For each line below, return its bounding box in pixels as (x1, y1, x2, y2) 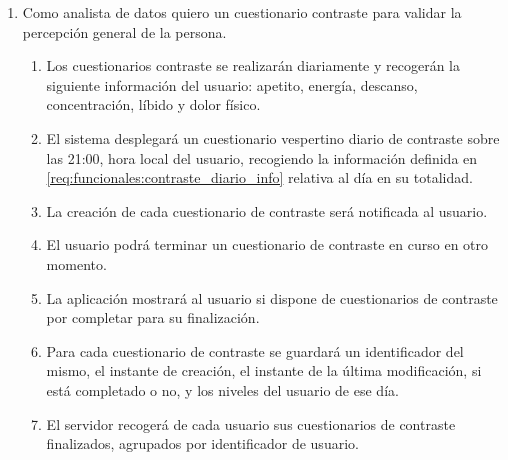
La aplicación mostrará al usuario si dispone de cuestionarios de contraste (46, 287, 498, 308)
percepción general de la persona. (22, 21, 227, 42)
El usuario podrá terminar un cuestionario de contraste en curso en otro (46, 234, 489, 255)
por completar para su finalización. (46, 307, 260, 328)
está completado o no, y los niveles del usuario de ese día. (46, 379, 399, 400)
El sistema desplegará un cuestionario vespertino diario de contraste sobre (46, 127, 500, 148)
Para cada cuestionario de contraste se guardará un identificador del (46, 340, 464, 361)
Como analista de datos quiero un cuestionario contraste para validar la (22, 2, 462, 22)
